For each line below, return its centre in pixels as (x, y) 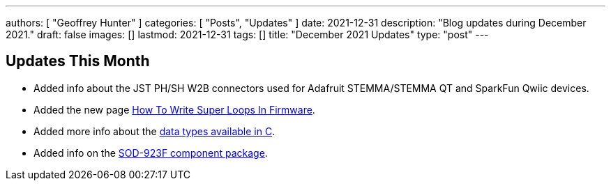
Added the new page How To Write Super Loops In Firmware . (174, 109)
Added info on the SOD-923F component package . (151, 153)
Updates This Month (78, 61)
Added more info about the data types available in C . (154, 131)
